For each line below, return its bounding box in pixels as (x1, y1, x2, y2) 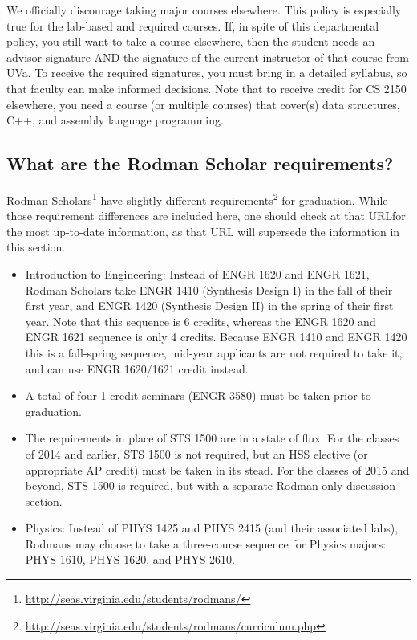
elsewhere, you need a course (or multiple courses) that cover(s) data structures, (6, 96, 400, 112)
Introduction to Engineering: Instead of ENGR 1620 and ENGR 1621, (25, 265, 370, 282)
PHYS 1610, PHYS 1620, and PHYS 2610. (25, 551, 235, 568)
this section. (6, 238, 66, 255)
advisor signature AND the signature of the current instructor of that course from (6, 48, 409, 65)
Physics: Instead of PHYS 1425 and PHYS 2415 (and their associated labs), (25, 520, 399, 536)
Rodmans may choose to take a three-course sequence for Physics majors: (25, 535, 387, 552)
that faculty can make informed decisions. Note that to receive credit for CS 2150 (6, 79, 407, 96)
